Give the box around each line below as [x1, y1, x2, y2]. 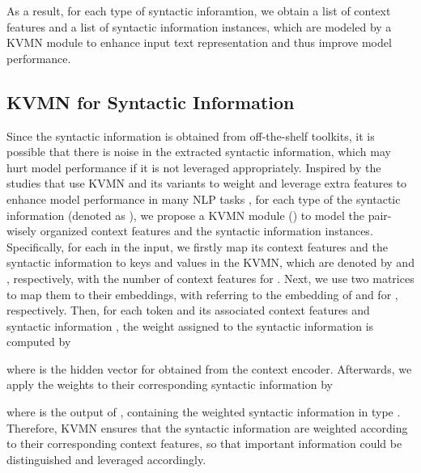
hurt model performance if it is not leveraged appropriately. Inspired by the [6, 158, 381, 175]
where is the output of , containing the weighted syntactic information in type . [6, 403, 401, 420]
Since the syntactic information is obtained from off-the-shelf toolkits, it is [6, 127, 375, 144]
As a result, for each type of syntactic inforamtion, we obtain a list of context [6, 2, 391, 19]
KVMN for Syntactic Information [6, 89, 295, 114]
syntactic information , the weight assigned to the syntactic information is [6, 317, 374, 334]
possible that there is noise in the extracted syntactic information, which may [6, 143, 391, 160]
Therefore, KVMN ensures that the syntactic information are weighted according [6, 419, 408, 436]
